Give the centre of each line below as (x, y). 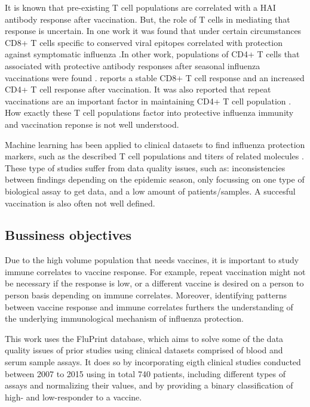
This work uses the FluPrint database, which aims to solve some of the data (144, 338)
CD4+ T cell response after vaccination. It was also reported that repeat (138, 89)
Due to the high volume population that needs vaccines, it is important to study (152, 260)
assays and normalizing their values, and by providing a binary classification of (149, 385)
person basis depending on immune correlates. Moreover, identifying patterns (146, 295)
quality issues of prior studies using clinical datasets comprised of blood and (144, 350)
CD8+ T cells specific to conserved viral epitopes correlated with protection (144, 42)
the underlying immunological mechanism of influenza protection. (124, 318)
